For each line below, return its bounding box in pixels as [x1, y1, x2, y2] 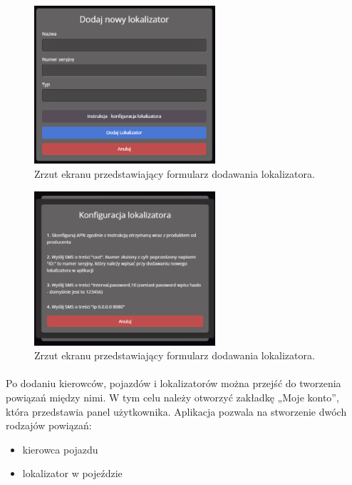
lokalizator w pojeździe [22, 466, 123, 481]
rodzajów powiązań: [6, 418, 92, 433]
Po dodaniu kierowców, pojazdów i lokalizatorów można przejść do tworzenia [6, 376, 341, 391]
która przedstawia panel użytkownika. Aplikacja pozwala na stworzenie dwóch [6, 404, 347, 419]
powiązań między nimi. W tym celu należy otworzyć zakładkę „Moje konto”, [6, 389, 339, 404]
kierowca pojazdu [22, 441, 98, 456]
